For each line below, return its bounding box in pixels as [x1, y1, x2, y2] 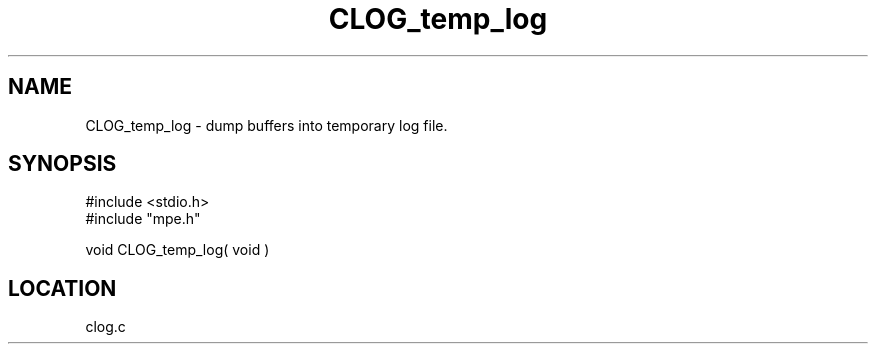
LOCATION [8, 275, 117, 301]
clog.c [85, 318, 126, 336]
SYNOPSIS [8, 151, 117, 177]
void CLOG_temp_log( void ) [85, 241, 270, 259]
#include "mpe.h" [85, 210, 201, 228]
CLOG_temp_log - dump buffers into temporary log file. [85, 116, 448, 134]
